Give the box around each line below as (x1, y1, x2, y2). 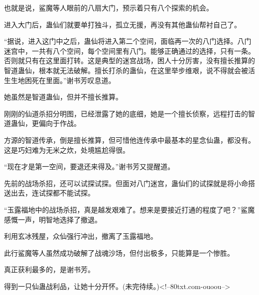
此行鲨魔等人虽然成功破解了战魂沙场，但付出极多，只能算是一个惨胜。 (4, 247, 234, 258)
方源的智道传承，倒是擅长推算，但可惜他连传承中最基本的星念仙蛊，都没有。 (4, 134, 255, 145)
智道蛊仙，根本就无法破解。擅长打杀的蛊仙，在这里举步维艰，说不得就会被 (4, 65, 248, 75)
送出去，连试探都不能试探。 (4, 188, 95, 198)
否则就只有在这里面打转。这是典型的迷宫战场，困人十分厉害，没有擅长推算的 (4, 55, 255, 66)
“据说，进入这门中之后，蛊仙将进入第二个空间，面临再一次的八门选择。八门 (4, 36, 252, 46)
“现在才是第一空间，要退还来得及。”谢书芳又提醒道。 (4, 161, 175, 172)
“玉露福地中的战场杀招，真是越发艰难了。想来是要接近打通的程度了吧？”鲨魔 (4, 204, 255, 214)
